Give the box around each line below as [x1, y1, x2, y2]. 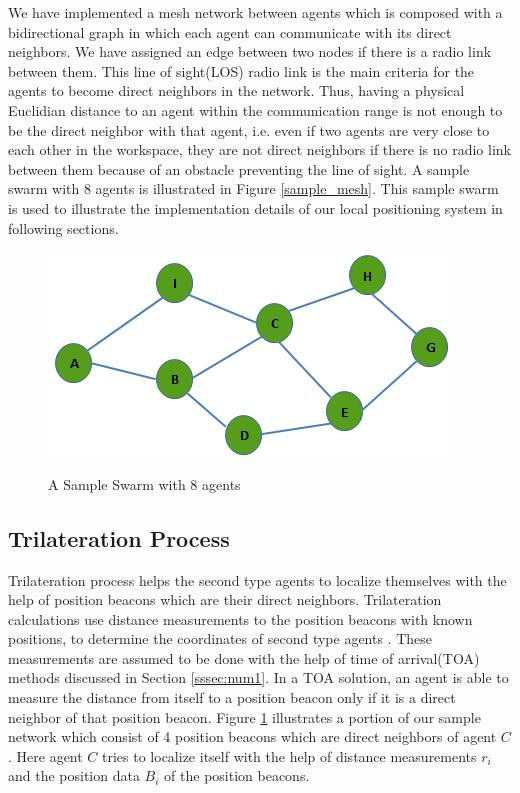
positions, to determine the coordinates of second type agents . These [8, 628, 433, 649]
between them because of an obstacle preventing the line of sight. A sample [8, 158, 470, 179]
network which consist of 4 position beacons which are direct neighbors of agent [8, 726, 497, 747]
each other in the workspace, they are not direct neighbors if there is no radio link [8, 139, 511, 160]
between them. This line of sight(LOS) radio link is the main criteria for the [8, 60, 475, 81]
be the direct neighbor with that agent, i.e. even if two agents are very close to [8, 119, 490, 140]
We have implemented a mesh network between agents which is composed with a [8, 2, 503, 22]
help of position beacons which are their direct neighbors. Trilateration [8, 589, 442, 610]
